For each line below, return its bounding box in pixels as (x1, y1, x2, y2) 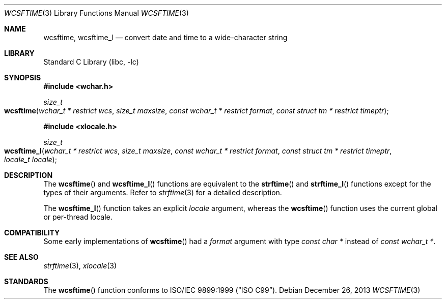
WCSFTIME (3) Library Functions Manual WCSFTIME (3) (4, 9, 189, 17)
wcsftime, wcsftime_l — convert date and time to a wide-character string (43, 33, 288, 42)
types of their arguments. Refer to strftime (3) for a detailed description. (43, 188, 282, 197)
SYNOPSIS (4, 73, 41, 82)
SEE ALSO (4, 253, 39, 261)
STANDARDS (4, 277, 48, 286)
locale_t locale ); (4, 155, 57, 164)
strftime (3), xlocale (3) (43, 261, 117, 270)
